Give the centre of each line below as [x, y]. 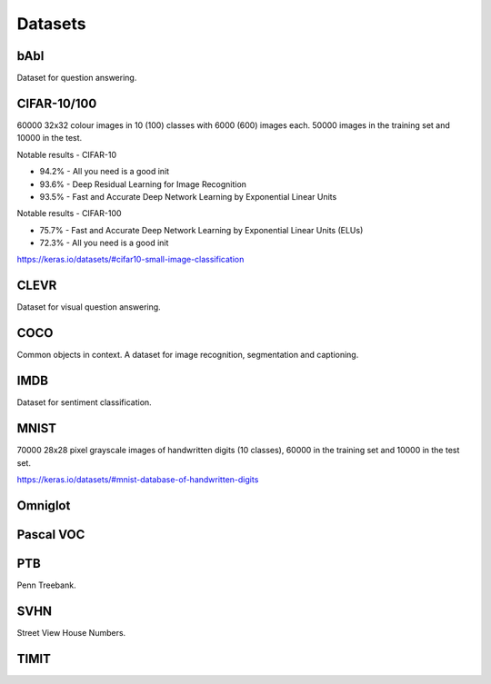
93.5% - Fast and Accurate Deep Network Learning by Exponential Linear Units [188, 196]
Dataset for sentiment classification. [84, 402]
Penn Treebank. [46, 585]
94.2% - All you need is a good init [105, 172]
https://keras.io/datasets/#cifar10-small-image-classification [130, 260]
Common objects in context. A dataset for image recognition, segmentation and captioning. [188, 355]
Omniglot [44, 506]
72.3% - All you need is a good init [104, 243]
